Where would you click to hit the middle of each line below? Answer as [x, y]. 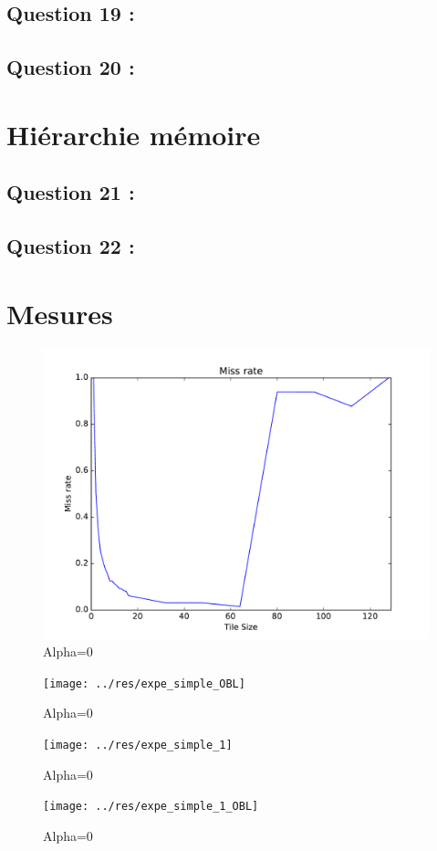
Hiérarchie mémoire [134, 134]
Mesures [60, 313]
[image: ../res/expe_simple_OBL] [144, 683]
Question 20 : [71, 67]
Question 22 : [71, 246]
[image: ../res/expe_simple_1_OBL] [151, 807]
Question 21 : [71, 192]
